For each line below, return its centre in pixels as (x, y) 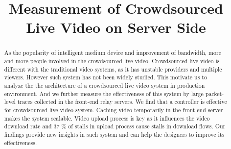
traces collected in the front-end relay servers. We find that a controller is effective (122, 102)
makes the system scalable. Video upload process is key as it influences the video (107, 118)
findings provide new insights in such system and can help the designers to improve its (114, 134)
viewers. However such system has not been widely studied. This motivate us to (105, 77)
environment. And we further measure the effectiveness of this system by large (104, 93)
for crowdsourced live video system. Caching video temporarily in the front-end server (114, 110)
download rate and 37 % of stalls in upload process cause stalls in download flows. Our (115, 126)
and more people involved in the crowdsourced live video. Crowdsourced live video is (112, 61)
